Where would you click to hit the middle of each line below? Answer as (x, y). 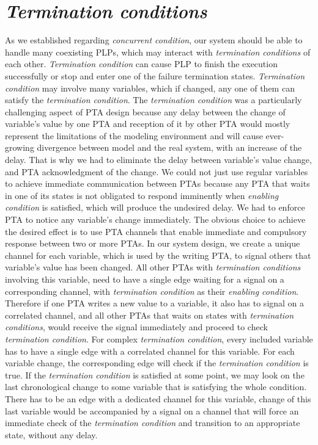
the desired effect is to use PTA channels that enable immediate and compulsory (156, 231)
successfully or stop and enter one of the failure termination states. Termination (155, 75)
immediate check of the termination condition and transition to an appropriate (153, 423)
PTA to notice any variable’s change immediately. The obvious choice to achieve (155, 219)
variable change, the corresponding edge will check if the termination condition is (157, 363)
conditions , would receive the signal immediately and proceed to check (136, 327)
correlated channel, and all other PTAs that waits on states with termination (150, 315)
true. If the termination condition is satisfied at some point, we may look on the (155, 374)
